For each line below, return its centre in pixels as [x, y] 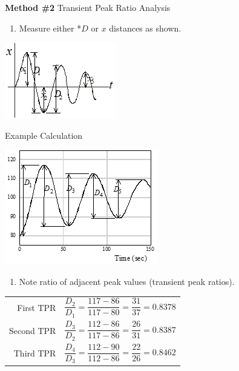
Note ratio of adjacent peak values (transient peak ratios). [127, 281]
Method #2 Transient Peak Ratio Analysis [88, 7]
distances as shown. [145, 28]
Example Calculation [44, 135]
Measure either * [50, 28]
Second [22, 330]
